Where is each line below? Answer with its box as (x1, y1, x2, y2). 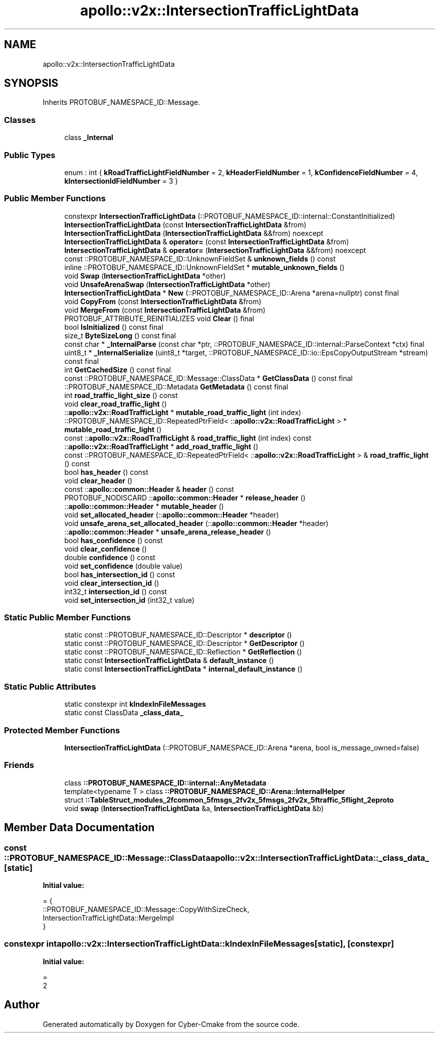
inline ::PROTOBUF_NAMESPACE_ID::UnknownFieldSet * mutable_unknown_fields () (64, 263, 345, 272)
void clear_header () (64, 476, 133, 485)
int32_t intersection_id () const (64, 587, 167, 596)
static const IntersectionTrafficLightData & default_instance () (64, 656, 274, 665)
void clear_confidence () (64, 544, 147, 553)
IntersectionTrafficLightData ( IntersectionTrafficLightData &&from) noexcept (64, 228, 323, 237)
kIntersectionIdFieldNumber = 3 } (64, 176, 178, 185)
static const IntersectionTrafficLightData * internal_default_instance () (64, 665, 303, 674)
